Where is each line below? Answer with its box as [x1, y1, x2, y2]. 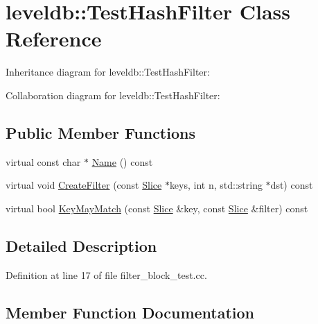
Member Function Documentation [6, 301, 255, 323]
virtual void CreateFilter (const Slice [6, 178, 162, 192]
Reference [6, 24, 102, 53]
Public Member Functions [6, 121, 195, 143]
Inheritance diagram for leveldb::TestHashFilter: [6, 65, 210, 79]
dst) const [270, 178, 313, 192]
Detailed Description [6, 235, 157, 256]
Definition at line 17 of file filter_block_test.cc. [6, 267, 207, 282]
